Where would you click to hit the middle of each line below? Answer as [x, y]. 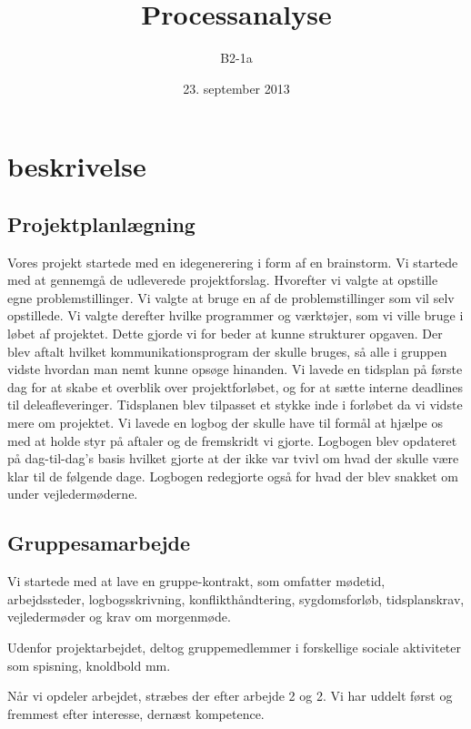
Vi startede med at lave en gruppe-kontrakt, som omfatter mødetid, [196, 581]
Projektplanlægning [101, 223]
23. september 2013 [236, 88]
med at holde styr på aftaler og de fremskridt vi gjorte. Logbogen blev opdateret [232, 440]
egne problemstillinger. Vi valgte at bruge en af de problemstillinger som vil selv [231, 297]
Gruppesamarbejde [99, 543]
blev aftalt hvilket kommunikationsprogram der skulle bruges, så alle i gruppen [227, 351]
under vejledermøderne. [73, 494]
